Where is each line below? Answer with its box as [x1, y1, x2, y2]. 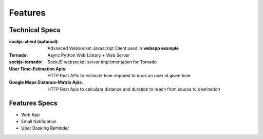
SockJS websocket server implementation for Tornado [47, 59, 157, 65]
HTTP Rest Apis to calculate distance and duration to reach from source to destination [47, 86, 220, 92]
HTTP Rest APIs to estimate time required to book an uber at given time [47, 73, 191, 79]
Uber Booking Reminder [21, 125, 70, 131]
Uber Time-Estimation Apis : [9, 66, 67, 71]
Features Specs [9, 99, 58, 107]
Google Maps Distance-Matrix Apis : [9, 79, 83, 85]
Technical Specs [9, 26, 61, 34]
